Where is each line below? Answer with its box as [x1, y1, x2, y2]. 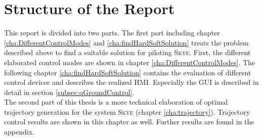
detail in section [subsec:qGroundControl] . [4, 86, 135, 97]
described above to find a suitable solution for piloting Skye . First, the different [4, 47, 251, 58]
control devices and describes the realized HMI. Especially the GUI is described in [4, 77, 259, 87]
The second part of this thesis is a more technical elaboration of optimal [4, 97, 228, 107]
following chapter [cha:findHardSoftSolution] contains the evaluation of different [4, 67, 251, 77]
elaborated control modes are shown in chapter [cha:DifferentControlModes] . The [4, 57, 255, 67]
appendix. [4, 126, 34, 137]
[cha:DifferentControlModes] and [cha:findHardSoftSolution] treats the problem [4, 37, 249, 48]
